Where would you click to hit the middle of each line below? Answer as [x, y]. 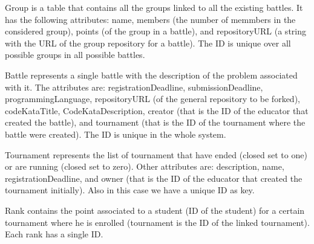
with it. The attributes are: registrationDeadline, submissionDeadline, [134, 87]
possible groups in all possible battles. [75, 55]
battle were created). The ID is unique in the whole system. [116, 134]
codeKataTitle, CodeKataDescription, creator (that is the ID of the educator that [157, 110]
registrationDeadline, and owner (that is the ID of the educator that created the [154, 178]
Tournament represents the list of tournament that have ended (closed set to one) [156, 154]
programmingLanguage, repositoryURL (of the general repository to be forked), [152, 99]
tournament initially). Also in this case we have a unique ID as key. [130, 190]
